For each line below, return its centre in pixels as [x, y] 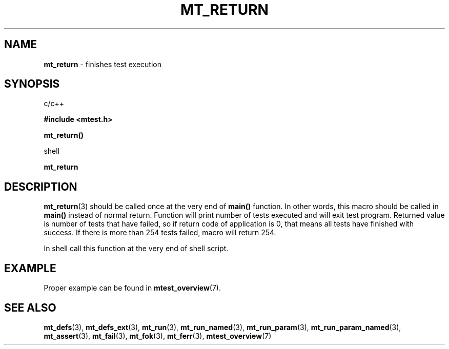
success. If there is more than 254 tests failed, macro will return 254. [160, 233]
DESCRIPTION [41, 187]
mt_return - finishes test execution [103, 64]
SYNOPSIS [32, 84]
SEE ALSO [30, 307]
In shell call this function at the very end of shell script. [136, 249]
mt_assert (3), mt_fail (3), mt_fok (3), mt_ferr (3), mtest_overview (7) [158, 336]
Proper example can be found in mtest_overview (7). [132, 288]
